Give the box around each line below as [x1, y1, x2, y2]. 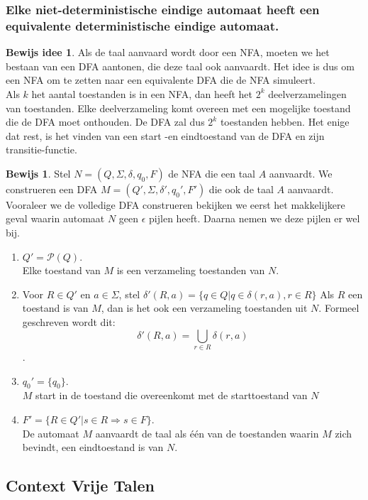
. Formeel [318, 300, 359, 315]
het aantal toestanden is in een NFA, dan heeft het [31, 86, 252, 101]
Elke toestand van [22, 263, 101, 278]
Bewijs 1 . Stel [6, 165, 71, 180]
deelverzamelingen [268, 86, 347, 101]
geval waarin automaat [6, 211, 105, 226]
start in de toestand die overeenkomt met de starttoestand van [35, 388, 308, 403]
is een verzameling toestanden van [116, 263, 265, 278]
